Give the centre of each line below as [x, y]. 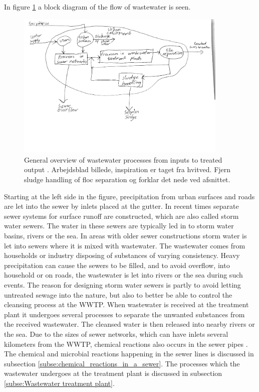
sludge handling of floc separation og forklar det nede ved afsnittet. [127, 179]
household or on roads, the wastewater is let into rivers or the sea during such [123, 275]
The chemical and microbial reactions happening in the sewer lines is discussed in [129, 354]
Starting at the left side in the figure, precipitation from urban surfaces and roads [129, 196]
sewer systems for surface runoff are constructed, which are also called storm [121, 216]
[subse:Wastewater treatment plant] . [59, 383]
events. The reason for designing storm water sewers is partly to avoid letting [122, 285]
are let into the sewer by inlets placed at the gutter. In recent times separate [121, 206]
